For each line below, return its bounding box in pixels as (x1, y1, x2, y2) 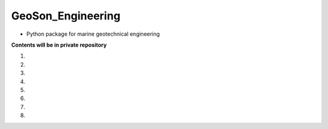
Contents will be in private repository (11, 41, 107, 48)
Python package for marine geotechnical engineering (26, 30, 160, 38)
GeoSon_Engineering (11, 9, 121, 22)
